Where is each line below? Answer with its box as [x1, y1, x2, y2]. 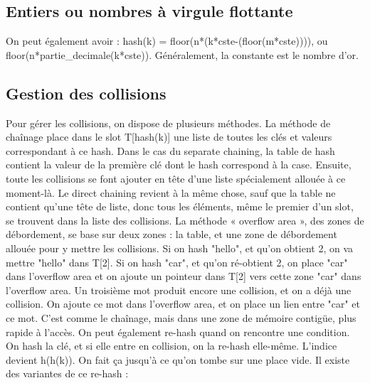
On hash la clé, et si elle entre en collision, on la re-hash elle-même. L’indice [6, 338, 337, 353]
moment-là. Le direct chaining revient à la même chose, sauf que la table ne [6, 185, 336, 200]
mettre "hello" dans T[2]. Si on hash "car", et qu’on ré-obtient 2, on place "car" [6, 254, 348, 269]
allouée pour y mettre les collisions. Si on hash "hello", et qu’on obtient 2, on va [6, 240, 354, 255]
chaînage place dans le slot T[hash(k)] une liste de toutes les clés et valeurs [6, 129, 332, 144]
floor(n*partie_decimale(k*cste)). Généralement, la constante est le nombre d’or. [6, 47, 359, 62]
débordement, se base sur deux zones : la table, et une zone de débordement [6, 227, 337, 242]
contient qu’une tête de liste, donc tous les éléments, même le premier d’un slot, [6, 199, 354, 214]
